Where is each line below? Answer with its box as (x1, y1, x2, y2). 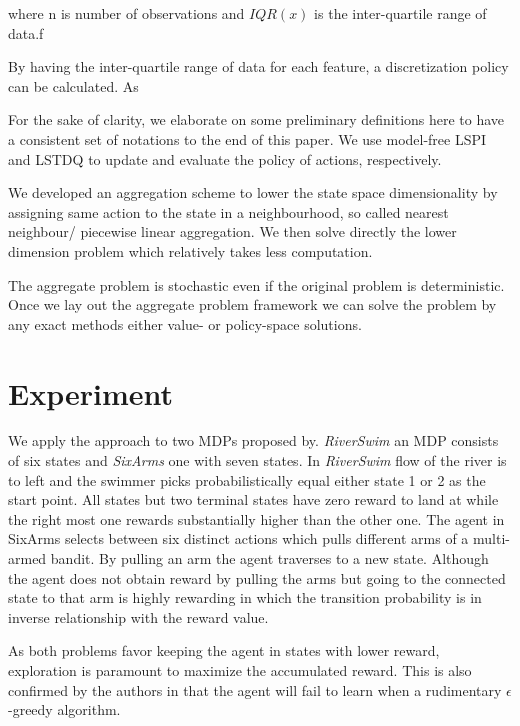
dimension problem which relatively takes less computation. (8, 240, 373, 261)
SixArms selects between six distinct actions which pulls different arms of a (8, 528, 469, 549)
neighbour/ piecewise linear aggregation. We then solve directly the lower (8, 221, 457, 242)
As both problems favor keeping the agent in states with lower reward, (8, 640, 440, 661)
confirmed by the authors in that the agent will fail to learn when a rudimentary (8, 679, 502, 700)
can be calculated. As (8, 75, 139, 96)
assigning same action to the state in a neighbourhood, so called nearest (8, 201, 449, 222)
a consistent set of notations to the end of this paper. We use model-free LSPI (8, 128, 487, 149)
